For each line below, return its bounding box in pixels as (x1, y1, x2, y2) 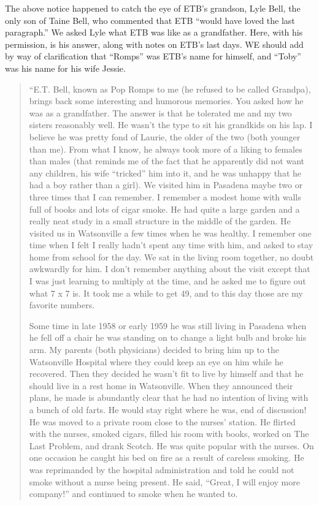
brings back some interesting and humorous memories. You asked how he (29, 94, 304, 107)
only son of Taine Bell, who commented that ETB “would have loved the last (5, 13, 295, 26)
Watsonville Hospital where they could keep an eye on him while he (29, 355, 283, 368)
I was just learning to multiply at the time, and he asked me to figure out (29, 275, 306, 287)
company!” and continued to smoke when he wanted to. (29, 487, 238, 500)
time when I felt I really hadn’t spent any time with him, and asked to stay (29, 238, 313, 251)
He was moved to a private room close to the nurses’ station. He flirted (29, 415, 296, 428)
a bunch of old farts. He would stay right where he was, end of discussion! (29, 403, 307, 416)
